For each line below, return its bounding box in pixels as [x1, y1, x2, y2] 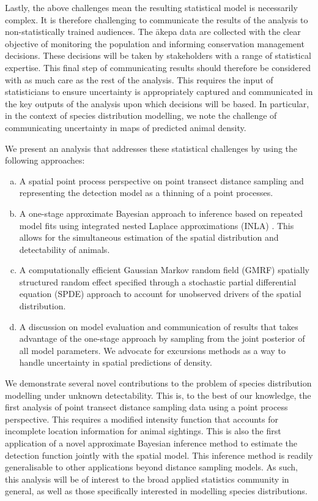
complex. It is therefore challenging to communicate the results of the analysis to [5, 13, 308, 26]
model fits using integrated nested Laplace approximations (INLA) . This [19, 219, 294, 232]
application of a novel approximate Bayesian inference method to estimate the [5, 437, 297, 449]
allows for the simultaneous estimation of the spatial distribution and [19, 231, 279, 244]
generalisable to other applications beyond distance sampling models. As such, [5, 461, 298, 473]
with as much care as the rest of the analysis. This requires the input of [5, 73, 273, 86]
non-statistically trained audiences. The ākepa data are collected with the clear [5, 25, 301, 38]
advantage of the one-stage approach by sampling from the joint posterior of [19, 332, 305, 345]
